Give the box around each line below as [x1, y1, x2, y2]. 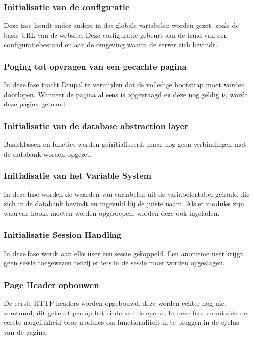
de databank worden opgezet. [4, 148, 92, 158]
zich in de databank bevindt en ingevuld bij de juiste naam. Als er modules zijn [4, 198, 244, 209]
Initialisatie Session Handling [4, 229, 122, 241]
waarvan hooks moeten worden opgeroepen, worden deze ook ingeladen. [4, 208, 220, 218]
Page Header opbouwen [4, 278, 99, 290]
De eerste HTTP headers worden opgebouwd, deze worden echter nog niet [4, 298, 227, 308]
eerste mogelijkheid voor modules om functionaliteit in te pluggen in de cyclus [4, 317, 239, 327]
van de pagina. [4, 326, 48, 337]
